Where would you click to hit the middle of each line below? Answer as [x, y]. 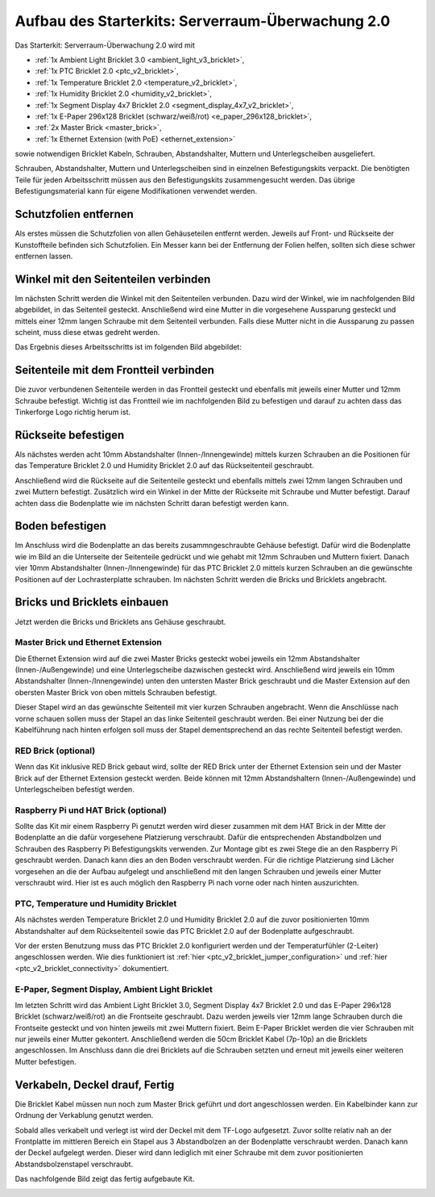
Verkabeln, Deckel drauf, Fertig [95, 1084]
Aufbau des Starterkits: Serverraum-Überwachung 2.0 [203, 21]
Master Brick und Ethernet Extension [89, 642]
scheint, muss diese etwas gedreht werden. [87, 332]
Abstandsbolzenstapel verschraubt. [74, 1164]
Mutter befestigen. [46, 1061]
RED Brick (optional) [55, 751]
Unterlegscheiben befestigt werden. [75, 789]
